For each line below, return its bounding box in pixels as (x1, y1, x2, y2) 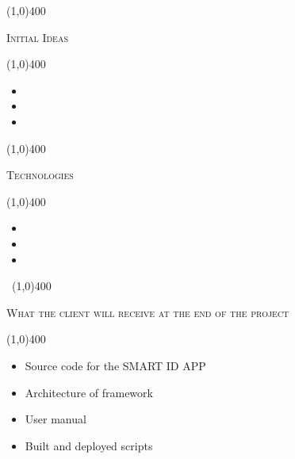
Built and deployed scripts (25, 437, 153, 453)
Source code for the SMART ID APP (25, 357, 206, 373)
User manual (25, 411, 86, 427)
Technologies (6, 166, 74, 183)
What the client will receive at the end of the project (6, 304, 289, 320)
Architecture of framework (25, 384, 153, 400)
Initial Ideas (6, 29, 68, 45)
